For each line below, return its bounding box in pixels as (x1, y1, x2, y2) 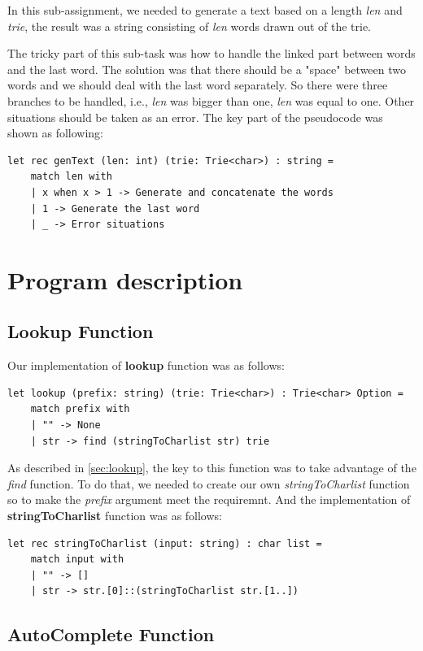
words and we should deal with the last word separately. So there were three (7, 76, 388, 93)
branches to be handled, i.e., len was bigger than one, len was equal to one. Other (7, 92, 415, 109)
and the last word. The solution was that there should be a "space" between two (7, 60, 406, 77)
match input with (30, 553, 124, 566)
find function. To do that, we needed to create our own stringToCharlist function (7, 475, 410, 492)
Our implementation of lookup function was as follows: (7, 357, 285, 374)
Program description (7, 263, 243, 296)
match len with (30, 171, 112, 183)
